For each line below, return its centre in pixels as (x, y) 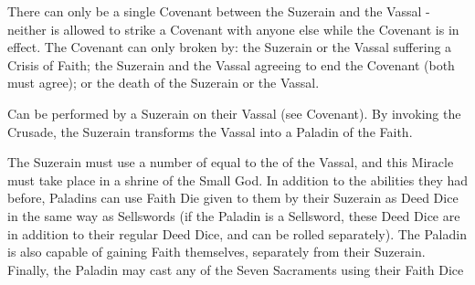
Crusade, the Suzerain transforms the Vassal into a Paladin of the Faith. (210, 131)
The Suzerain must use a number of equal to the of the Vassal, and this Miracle (231, 162)
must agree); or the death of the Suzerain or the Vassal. (164, 83)
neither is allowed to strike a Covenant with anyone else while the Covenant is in (233, 29)
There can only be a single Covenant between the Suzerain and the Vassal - (219, 11)
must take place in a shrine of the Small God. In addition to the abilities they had (237, 179)
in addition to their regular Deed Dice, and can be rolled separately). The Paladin (237, 233)
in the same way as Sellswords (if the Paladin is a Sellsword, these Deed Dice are (234, 215)
